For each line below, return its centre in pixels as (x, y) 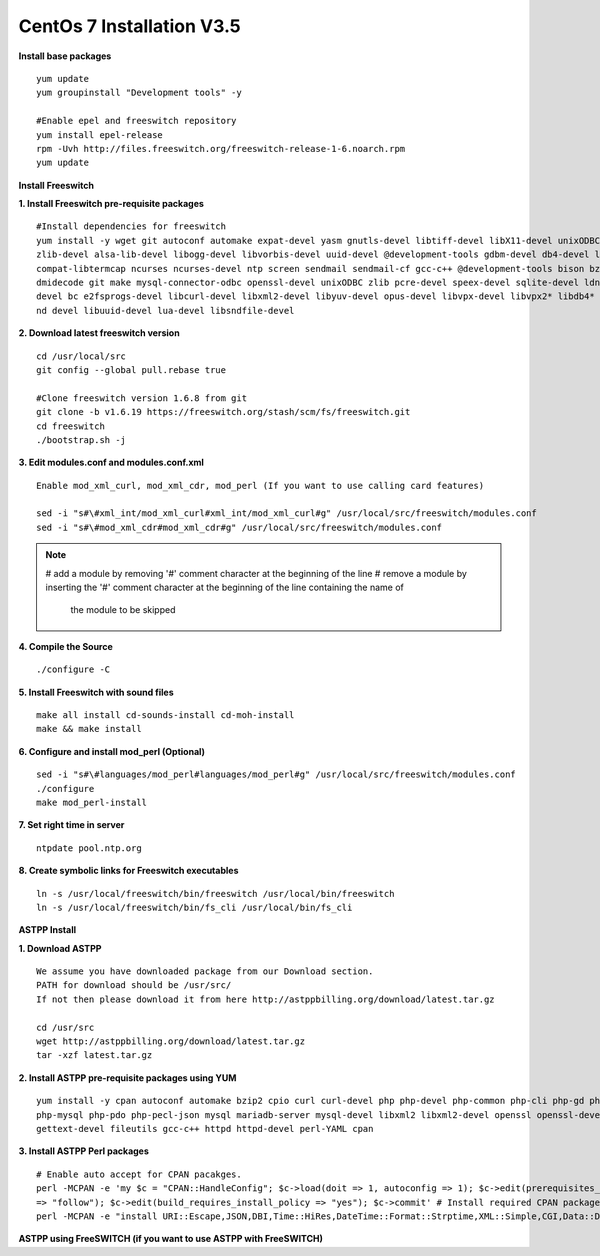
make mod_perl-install (92, 802)
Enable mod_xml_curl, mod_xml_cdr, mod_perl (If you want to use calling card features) (260, 485)
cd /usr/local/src (81, 356)
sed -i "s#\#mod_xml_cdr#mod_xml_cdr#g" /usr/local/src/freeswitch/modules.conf (239, 527)
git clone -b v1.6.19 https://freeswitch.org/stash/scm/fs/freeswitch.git (223, 412)
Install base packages (65, 56)
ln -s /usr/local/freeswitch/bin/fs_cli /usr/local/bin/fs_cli (194, 907)
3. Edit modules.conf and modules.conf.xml (111, 462)
